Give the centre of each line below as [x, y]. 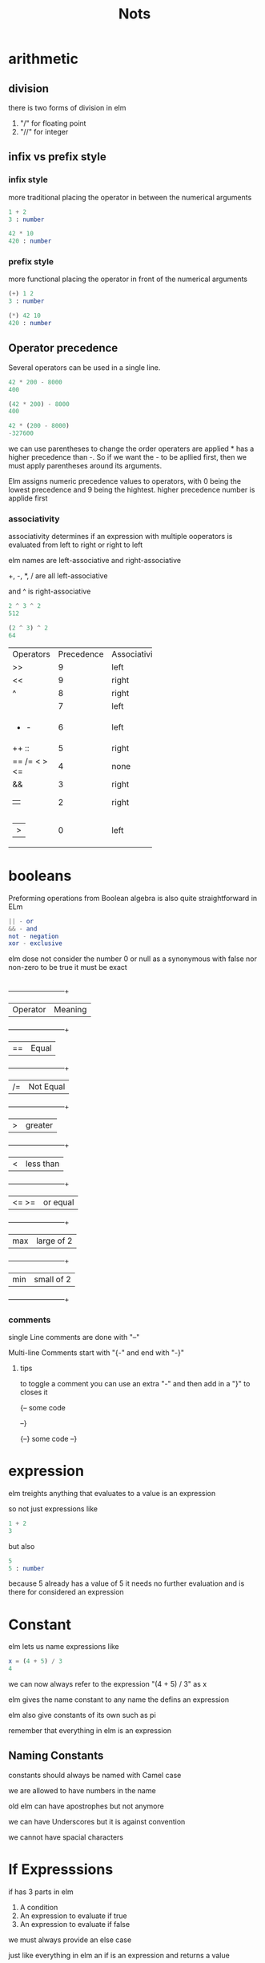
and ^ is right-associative [50, 591]
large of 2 [54, 1241]
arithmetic [43, 59]
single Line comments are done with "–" [74, 1337]
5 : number [26, 1568]
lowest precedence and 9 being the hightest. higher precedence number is [132, 490]
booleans [40, 876]
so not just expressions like [53, 1508]
